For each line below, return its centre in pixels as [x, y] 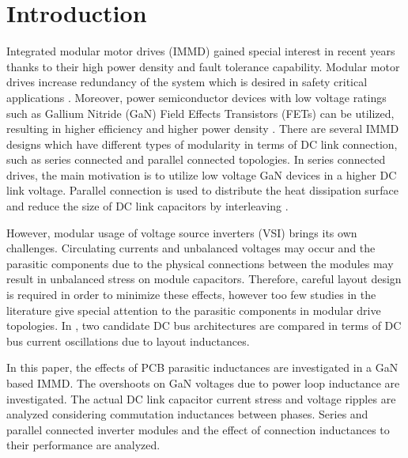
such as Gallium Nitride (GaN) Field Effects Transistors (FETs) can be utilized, [200, 113]
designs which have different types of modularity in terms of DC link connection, [202, 144]
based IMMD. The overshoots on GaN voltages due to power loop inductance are [203, 383]
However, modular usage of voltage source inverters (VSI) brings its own [182, 232]
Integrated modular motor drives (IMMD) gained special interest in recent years [201, 51]
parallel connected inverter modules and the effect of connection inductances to [198, 429]
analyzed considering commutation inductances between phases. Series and [187, 414]
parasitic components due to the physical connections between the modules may [200, 263]
